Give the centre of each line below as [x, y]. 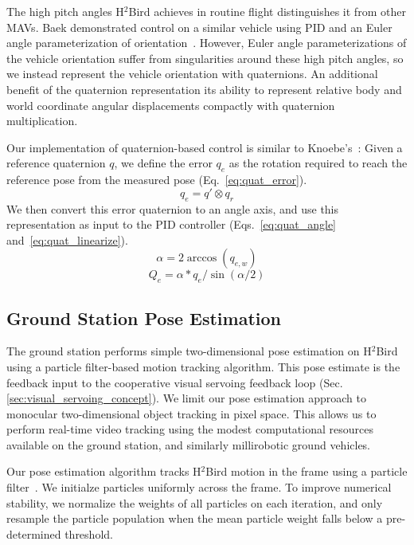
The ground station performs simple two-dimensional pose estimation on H [189, 351]
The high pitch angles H [65, 11]
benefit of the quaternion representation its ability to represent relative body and [204, 89]
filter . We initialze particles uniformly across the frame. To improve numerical [199, 487]
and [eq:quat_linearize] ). [67, 239]
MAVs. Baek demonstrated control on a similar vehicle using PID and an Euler [199, 27]
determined [34, 533]
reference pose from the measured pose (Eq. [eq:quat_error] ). [157, 180]
